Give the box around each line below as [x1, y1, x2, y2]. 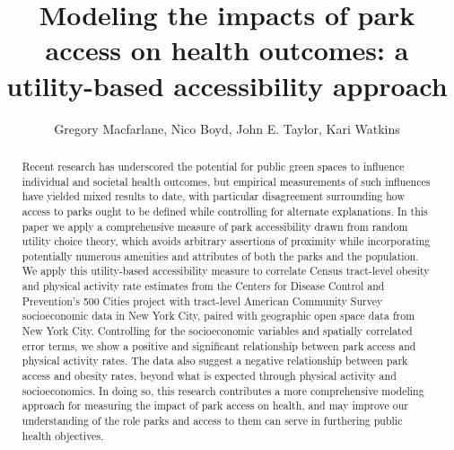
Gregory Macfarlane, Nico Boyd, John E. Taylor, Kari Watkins [54, 119, 400, 137]
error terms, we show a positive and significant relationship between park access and [22, 338, 416, 353]
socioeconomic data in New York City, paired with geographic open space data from [22, 308, 415, 323]
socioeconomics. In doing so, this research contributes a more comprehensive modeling [22, 383, 424, 398]
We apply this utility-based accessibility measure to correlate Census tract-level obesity [22, 263, 430, 278]
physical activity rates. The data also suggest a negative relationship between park [22, 353, 408, 368]
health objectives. [22, 428, 104, 443]
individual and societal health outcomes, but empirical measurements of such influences [22, 173, 431, 189]
